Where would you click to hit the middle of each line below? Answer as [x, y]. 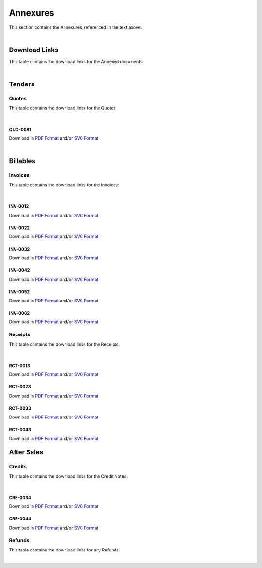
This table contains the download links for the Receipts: [64, 344]
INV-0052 [19, 292]
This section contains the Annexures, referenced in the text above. [75, 27]
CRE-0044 [20, 519]
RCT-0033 [20, 408]
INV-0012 [19, 206]
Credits [18, 467]
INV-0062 [19, 313]
